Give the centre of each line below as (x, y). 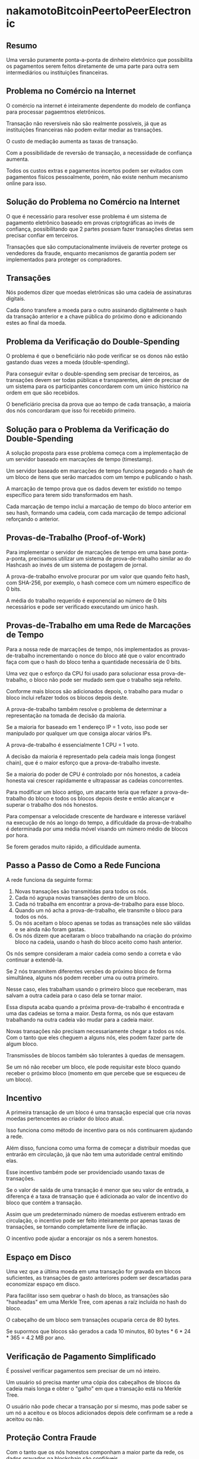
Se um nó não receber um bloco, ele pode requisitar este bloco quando (94, 1067)
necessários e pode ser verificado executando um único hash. (83, 607)
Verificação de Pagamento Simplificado (81, 1356)
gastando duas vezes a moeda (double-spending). (68, 362)
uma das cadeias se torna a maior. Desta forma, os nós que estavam (90, 1013)
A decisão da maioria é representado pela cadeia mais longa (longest (91, 756)
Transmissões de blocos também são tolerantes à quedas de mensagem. (96, 1055)
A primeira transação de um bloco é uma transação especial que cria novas (99, 1112)
